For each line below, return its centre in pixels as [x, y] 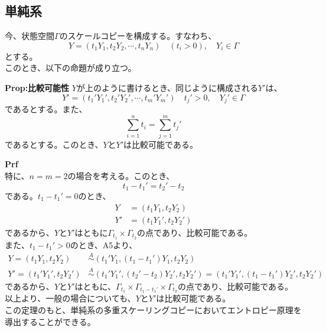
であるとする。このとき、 [54, 144]
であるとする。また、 [46, 109]
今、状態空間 [30, 36]
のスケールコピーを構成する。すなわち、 [138, 36]
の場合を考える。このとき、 [121, 175]
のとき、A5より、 [104, 244]
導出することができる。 [50, 321]
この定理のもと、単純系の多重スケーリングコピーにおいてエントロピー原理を [153, 310]
